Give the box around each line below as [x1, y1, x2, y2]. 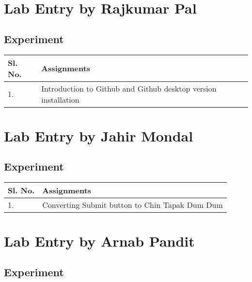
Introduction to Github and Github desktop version [41, 82, 217, 94]
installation [41, 94, 79, 105]
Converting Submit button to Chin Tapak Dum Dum [42, 199, 223, 211]
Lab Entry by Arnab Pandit [4, 231, 195, 251]
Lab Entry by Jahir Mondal [4, 125, 193, 145]
